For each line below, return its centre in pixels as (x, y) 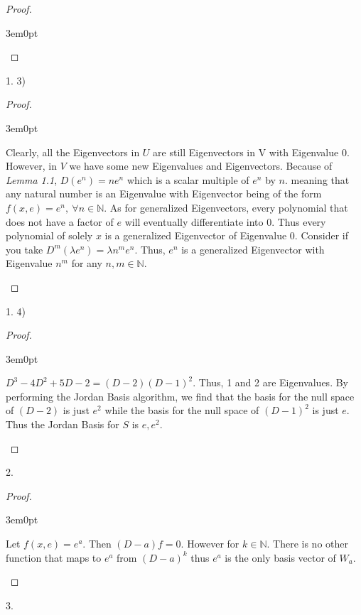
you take (25, 249)
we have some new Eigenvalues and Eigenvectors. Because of (201, 166)
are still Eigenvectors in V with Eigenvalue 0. (251, 152)
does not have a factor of (60, 221)
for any (87, 263)
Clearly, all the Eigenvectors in (73, 152)
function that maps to (54, 557)
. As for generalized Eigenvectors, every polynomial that (226, 207)
